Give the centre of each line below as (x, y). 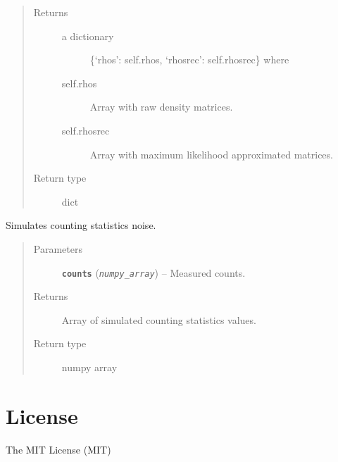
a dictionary (88, 36)
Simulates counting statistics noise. (81, 225)
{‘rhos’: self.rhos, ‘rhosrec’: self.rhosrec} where (189, 60)
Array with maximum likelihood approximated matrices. (211, 154)
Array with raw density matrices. (161, 107)
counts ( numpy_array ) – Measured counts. (154, 272)
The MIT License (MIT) (58, 449)
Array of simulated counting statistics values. (159, 319)
